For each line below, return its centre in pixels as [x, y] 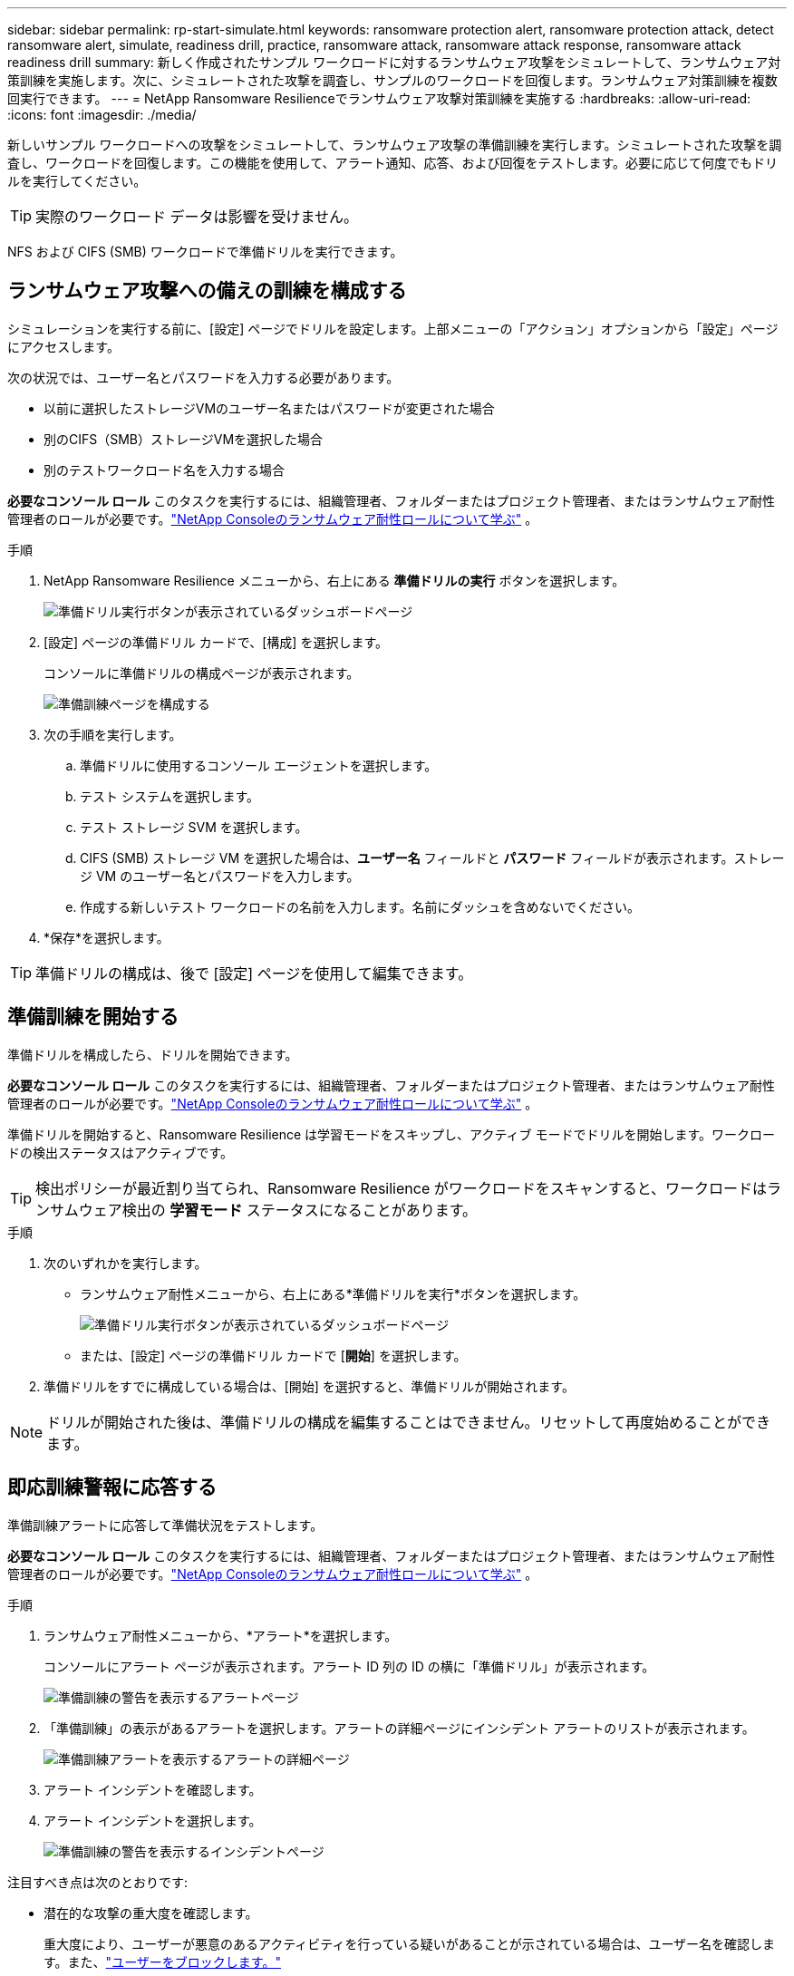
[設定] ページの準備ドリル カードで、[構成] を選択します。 [216, 642]
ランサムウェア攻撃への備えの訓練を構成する [207, 291]
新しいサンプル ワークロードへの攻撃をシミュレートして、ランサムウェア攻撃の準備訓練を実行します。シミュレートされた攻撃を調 [395, 145]
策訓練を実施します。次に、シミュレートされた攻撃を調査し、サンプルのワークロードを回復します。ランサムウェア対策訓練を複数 [392, 80]
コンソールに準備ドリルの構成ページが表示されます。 [202, 673]
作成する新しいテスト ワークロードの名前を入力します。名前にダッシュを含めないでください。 [360, 906]
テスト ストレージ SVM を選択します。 [194, 827]
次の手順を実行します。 [113, 734]
